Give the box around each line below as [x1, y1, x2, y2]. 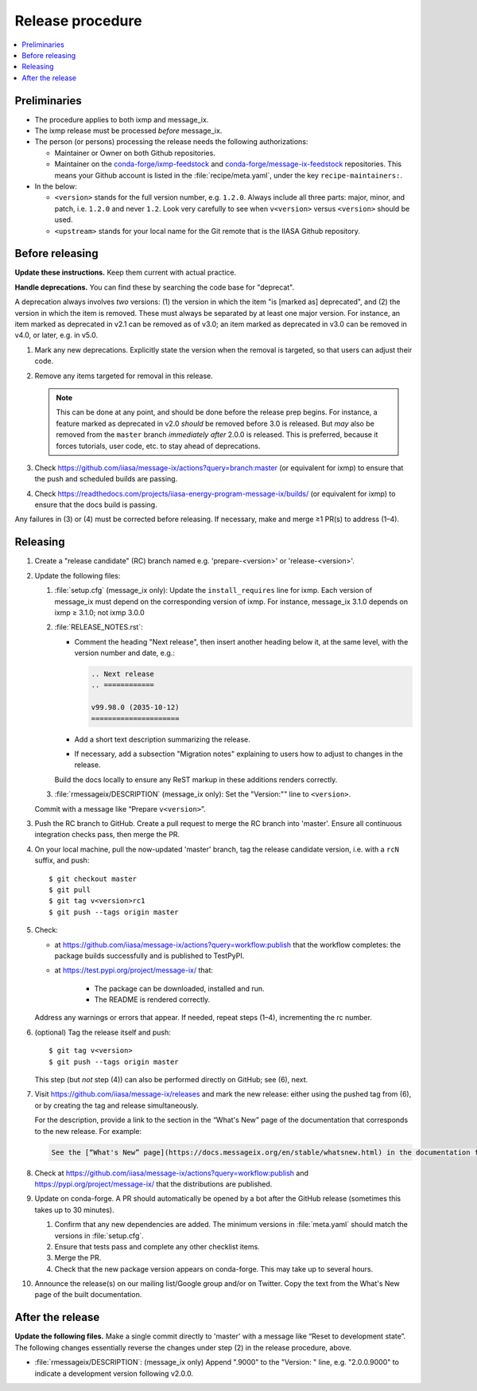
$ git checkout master [48, 874, 138, 883]
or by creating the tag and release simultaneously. [34, 1101, 199, 1110]
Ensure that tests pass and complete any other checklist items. [54, 1241, 260, 1251]
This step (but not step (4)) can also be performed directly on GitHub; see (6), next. [34, 1075, 308, 1085]
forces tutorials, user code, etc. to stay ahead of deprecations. [56, 441, 261, 450]
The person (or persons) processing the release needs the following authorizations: [34, 137, 308, 146]
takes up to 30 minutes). [34, 1205, 114, 1214]
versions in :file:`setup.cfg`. [54, 1230, 145, 1241]
